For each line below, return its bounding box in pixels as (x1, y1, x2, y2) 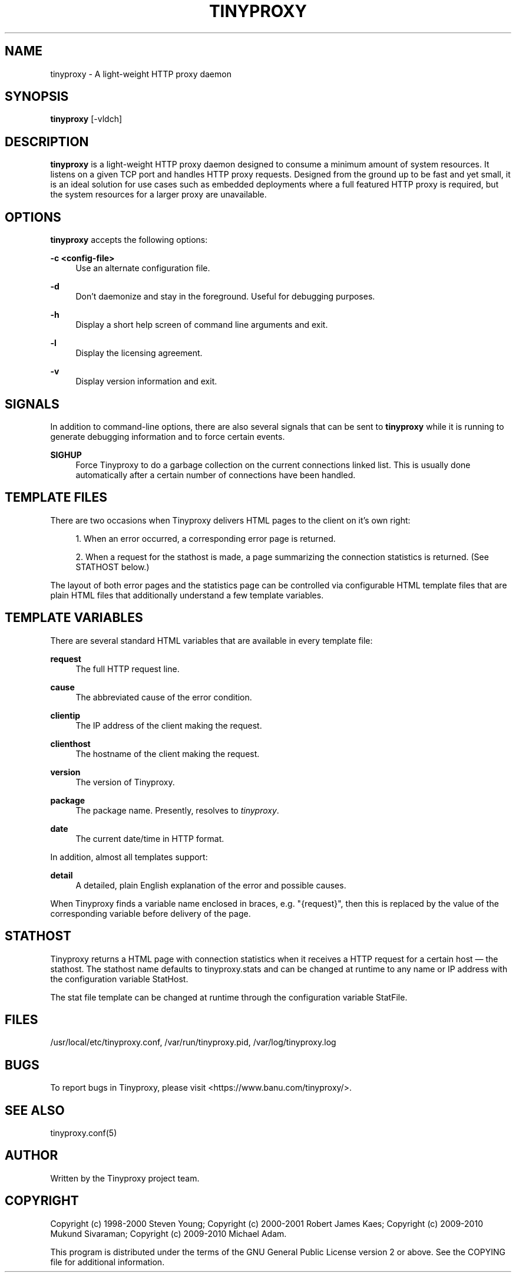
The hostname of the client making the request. (75, 748, 260, 759)
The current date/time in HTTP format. (75, 833, 224, 844)
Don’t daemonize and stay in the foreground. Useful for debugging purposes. (75, 291, 375, 302)
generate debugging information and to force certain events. (50, 431, 285, 442)
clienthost (50, 738, 91, 749)
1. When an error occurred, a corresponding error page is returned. (75, 533, 336, 544)
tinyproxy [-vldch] (50, 114, 123, 124)
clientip (50, 710, 81, 720)
